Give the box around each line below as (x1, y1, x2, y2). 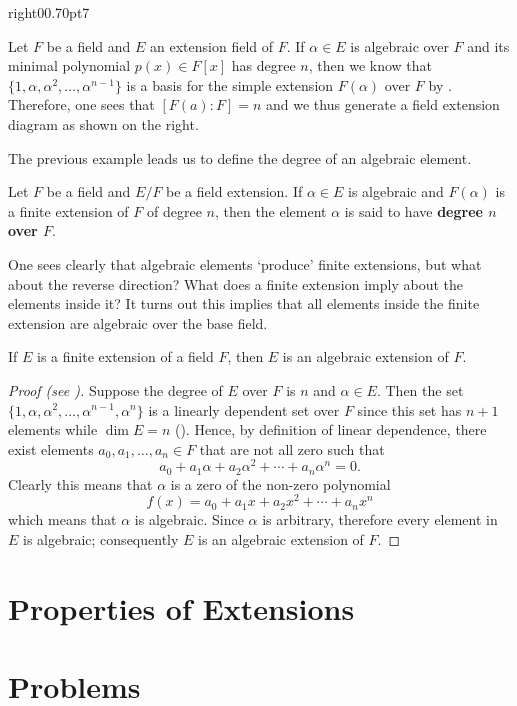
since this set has (357, 399, 462, 420)
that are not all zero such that (199, 438, 385, 459)
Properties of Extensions (8, 587, 355, 628)
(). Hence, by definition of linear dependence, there (174, 419, 487, 440)
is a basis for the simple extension (126, 74, 334, 95)
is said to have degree (344, 200, 483, 221)
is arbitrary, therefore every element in (262, 509, 498, 530)
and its (467, 35, 510, 56)
